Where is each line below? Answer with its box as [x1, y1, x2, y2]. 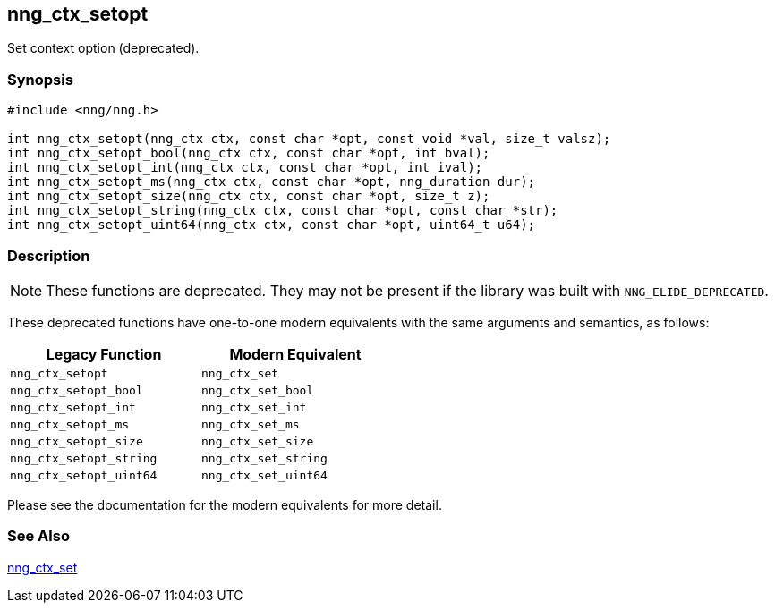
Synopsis [7, 70, 73, 89]
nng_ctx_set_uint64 [201, 468, 328, 482]
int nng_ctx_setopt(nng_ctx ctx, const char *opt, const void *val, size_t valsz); [7, 131, 611, 147]
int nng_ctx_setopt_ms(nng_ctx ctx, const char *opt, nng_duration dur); [7, 174, 536, 190]
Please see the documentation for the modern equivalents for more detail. [7, 496, 442, 513]
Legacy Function [46, 344, 162, 363]
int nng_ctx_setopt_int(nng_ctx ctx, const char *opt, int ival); [7, 160, 483, 175]
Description [7, 246, 90, 265]
